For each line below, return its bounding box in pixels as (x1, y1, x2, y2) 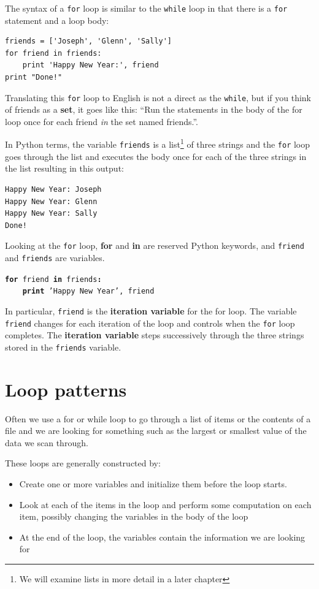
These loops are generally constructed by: (5, 457, 161, 469)
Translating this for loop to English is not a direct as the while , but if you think (5, 91, 311, 104)
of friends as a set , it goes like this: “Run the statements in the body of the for (5, 103, 302, 116)
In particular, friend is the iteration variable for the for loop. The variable (5, 304, 297, 317)
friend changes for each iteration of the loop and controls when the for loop (5, 316, 295, 329)
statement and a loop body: (5, 13, 109, 26)
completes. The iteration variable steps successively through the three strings (5, 329, 304, 341)
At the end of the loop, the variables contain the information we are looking (19, 530, 306, 543)
